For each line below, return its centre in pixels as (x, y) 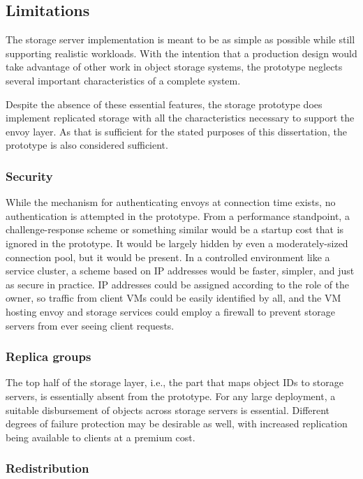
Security (29, 176)
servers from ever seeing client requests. (90, 325)
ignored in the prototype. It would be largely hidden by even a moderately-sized (177, 243)
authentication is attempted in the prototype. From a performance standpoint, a (178, 215)
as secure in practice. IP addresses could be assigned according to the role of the (178, 284)
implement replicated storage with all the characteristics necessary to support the (180, 118)
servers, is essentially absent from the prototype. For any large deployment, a (171, 396)
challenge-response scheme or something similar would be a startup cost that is (175, 229)
